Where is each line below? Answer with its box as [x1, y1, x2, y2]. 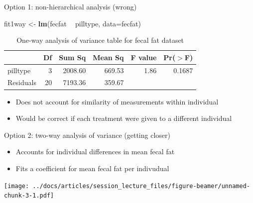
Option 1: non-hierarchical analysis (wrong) [4, 1, 137, 11]
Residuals [7, 77, 36, 88]
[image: [4, 182, 29, 190]
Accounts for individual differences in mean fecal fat [15, 146, 175, 157]
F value [130, 52, 157, 62]
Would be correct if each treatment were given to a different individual [15, 113, 232, 123]
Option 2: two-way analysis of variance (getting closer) [4, 129, 170, 140]
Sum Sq [59, 52, 86, 62]
